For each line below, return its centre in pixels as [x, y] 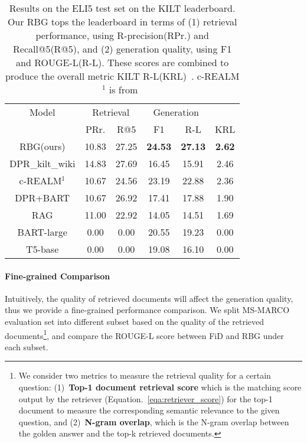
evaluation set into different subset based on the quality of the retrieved [135, 321]
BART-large [42, 232]
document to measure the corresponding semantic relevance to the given [149, 410]
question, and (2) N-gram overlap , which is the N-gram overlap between [154, 421]
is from [123, 89]
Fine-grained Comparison [58, 276]
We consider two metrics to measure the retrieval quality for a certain [145, 375]
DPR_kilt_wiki [43, 163]
